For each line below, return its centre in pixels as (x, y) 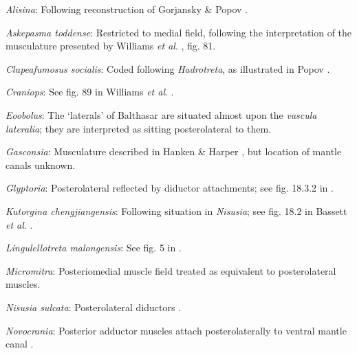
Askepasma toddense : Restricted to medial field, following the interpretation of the (179, 32)
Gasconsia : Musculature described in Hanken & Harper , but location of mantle (174, 151)
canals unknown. (41, 164)
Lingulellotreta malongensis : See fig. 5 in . (94, 248)
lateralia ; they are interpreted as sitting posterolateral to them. (139, 128)
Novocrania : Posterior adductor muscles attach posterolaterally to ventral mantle (176, 330)
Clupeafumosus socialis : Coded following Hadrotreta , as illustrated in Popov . (168, 68)
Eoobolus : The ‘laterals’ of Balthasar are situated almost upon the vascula (161, 114)
